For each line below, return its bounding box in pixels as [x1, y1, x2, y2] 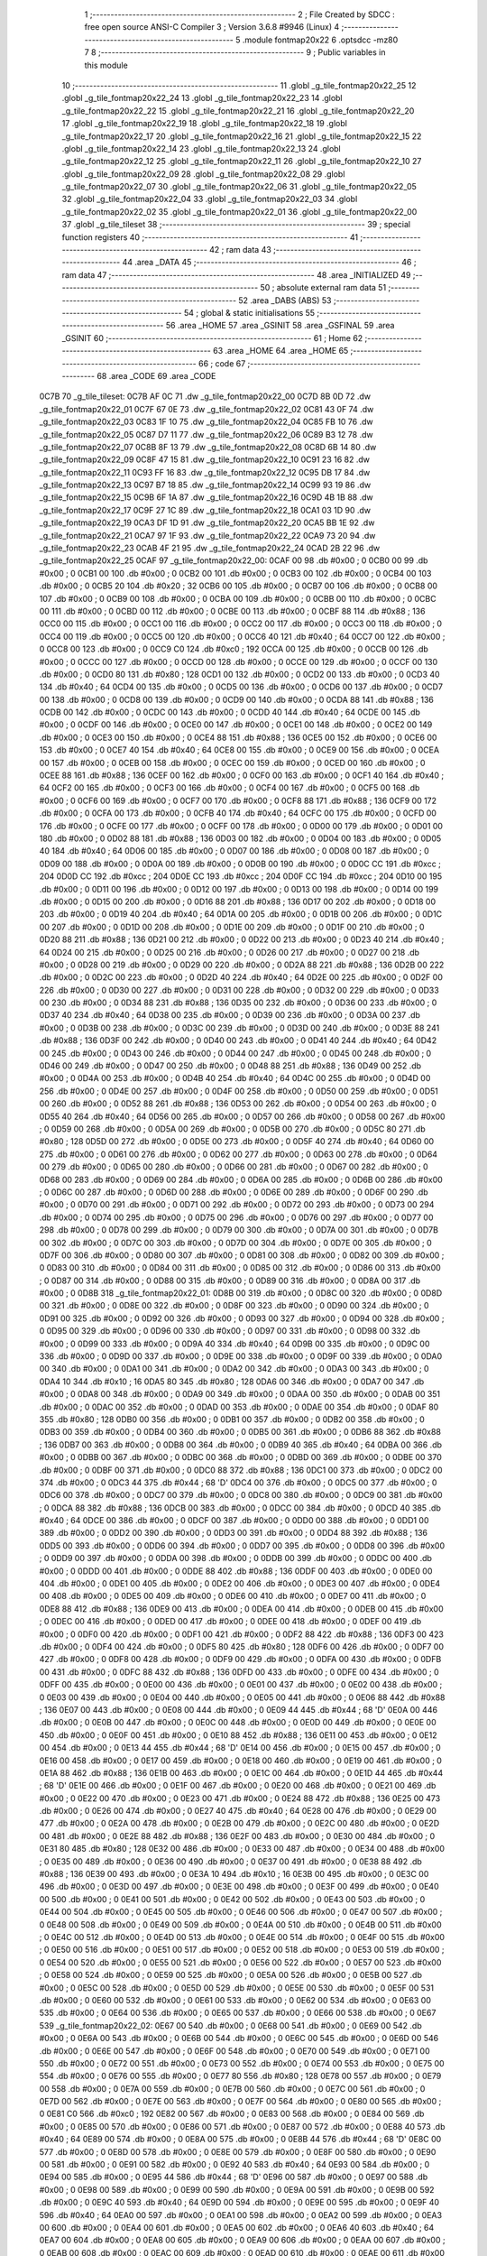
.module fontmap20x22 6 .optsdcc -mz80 [242, 34, 399, 45]
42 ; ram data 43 [208, 245, 272, 255]
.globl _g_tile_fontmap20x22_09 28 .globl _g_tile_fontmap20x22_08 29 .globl [61, 168, 345, 180]
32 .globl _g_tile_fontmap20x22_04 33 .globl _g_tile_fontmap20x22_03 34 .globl [61, 194, 358, 205]
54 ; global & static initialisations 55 [183, 307, 316, 318]
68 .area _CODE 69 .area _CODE [96, 370, 216, 381]
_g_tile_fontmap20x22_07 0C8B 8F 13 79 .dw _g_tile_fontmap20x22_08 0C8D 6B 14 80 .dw [39, 441, 377, 452]
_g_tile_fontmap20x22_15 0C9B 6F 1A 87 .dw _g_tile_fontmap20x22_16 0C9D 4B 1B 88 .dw [39, 492, 373, 503]
